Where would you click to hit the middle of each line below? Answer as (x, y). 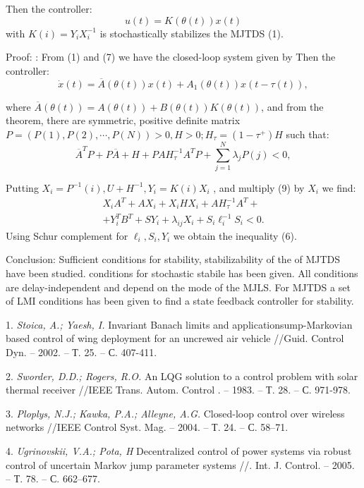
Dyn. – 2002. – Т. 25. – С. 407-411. (81, 352)
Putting (22, 187)
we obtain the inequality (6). (235, 235)
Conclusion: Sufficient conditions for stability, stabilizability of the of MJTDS (173, 259)
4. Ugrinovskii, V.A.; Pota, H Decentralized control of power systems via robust (179, 450)
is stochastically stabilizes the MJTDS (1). (192, 33)
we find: (339, 187)
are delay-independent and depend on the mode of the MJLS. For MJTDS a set (178, 287)
